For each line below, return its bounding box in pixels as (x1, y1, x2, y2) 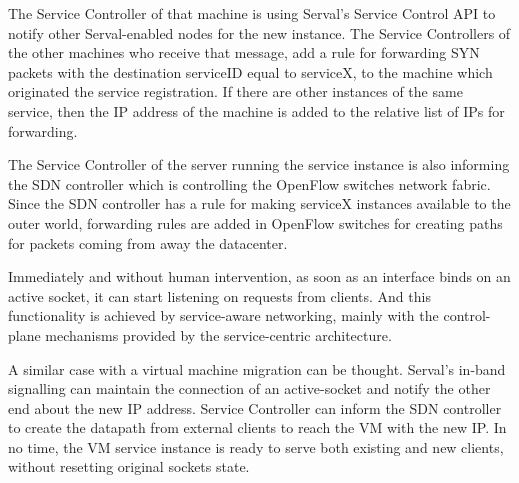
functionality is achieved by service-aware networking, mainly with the (8, 305, 439, 326)
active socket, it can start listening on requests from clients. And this (8, 285, 431, 306)
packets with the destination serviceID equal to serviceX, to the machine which (8, 61, 493, 82)
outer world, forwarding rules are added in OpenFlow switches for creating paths (8, 212, 503, 233)
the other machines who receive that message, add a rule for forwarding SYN (8, 42, 480, 63)
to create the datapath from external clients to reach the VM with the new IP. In (8, 417, 507, 438)
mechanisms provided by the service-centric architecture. (45, 324, 392, 345)
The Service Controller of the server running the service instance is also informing (8, 154, 510, 175)
